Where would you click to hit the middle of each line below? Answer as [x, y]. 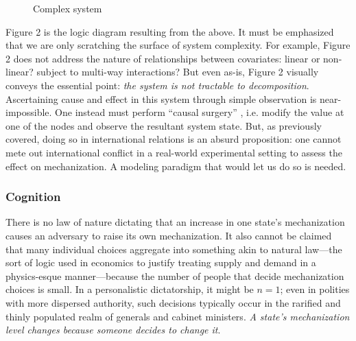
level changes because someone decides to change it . [113, 330]
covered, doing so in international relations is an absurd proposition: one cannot [174, 139]
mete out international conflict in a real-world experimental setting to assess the [174, 152]
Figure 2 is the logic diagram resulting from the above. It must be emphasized [170, 31]
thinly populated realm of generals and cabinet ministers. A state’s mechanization [178, 316]
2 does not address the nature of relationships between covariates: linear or [163, 58]
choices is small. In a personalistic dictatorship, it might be [130, 289]
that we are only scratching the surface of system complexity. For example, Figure [178, 45]
